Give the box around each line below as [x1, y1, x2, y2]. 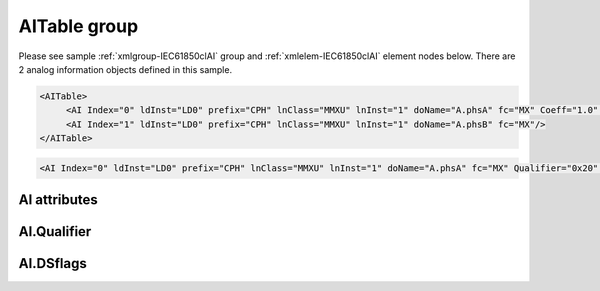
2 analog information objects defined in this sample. [18, 63, 233, 75]
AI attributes [18, 191, 99, 209]
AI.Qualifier [18, 223, 92, 240]
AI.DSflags [18, 255, 87, 272]
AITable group [18, 15, 139, 37]
